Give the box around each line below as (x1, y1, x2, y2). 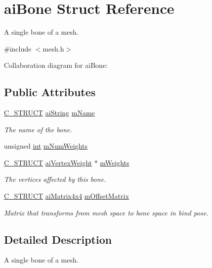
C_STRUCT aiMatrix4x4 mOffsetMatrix (4, 191, 129, 201)
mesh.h (42, 43, 64, 54)
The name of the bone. (4, 124, 72, 134)
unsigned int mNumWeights (4, 141, 87, 151)
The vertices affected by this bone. (4, 174, 106, 184)
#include (4, 43, 32, 54)
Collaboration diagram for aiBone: (4, 60, 108, 70)
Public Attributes (4, 84, 96, 100)
